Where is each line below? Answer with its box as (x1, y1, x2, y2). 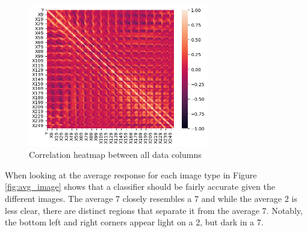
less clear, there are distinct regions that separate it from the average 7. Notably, (5, 204, 303, 216)
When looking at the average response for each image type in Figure (5, 168, 257, 181)
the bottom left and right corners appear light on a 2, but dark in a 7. (5, 216, 264, 228)
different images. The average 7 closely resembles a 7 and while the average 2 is (5, 192, 297, 204)
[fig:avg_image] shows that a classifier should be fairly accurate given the (5, 180, 275, 193)
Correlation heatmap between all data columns (29, 148, 202, 161)
